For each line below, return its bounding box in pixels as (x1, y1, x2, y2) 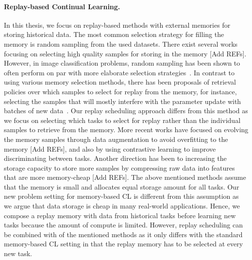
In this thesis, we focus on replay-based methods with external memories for (4, 19, 231, 30)
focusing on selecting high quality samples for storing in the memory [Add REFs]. (4, 48, 247, 58)
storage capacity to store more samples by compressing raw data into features (4, 162, 235, 173)
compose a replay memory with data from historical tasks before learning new (4, 210, 236, 220)
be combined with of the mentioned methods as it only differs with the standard (4, 229, 243, 239)
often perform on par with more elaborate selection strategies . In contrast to (4, 67, 235, 77)
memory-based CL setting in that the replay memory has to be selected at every (4, 239, 243, 249)
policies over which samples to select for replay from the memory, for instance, (4, 86, 237, 96)
